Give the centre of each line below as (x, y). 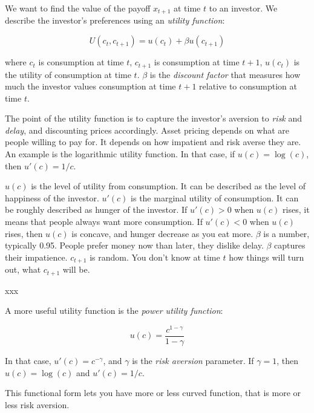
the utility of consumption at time (68, 74)
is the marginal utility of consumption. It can (215, 197)
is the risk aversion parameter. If (193, 361)
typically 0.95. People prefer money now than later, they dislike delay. (134, 245)
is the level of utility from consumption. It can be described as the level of (168, 186)
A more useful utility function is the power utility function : (114, 311)
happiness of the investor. (52, 197)
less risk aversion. (37, 404)
